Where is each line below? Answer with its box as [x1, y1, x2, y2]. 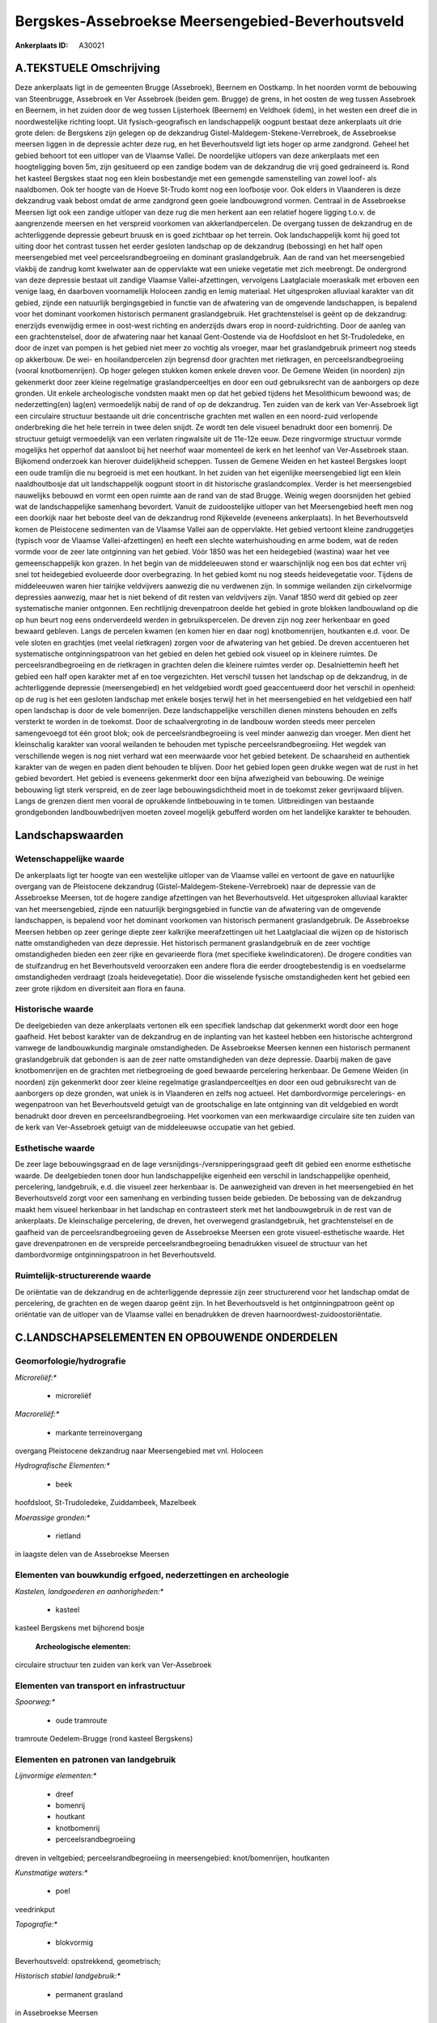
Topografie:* [15, 1919, 58, 1929]
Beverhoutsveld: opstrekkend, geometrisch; [15, 1956, 161, 1966]
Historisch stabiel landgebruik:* [15, 1971, 121, 1981]
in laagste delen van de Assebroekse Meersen [15, 1550, 170, 1559]
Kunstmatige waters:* [15, 1868, 88, 1877]
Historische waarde [15, 1003, 94, 1015]
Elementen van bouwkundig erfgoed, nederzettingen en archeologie [15, 1570, 290, 1581]
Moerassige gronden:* [15, 1512, 91, 1522]
